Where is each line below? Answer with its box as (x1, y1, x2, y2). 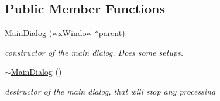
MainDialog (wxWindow (5, 27, 92, 39)
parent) (98, 27, 125, 39)
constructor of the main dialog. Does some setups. (5, 46, 184, 58)
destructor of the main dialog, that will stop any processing (5, 85, 215, 97)
